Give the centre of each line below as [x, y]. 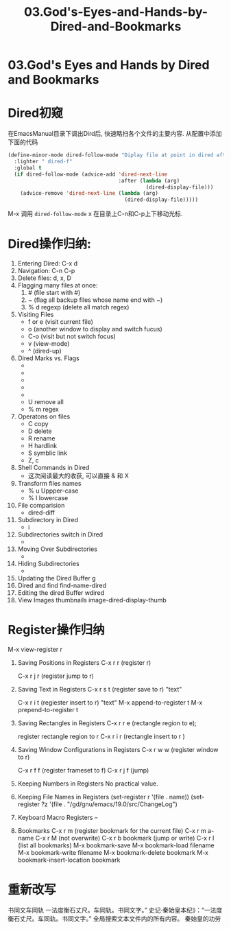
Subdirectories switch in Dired [60, 534]
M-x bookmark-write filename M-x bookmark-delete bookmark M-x [113, 852]
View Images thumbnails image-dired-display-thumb [92, 600]
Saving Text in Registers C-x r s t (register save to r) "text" [100, 689]
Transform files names [49, 484]
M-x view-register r [35, 649]
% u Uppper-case [53, 491]
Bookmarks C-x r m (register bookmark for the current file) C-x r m [112, 831]
